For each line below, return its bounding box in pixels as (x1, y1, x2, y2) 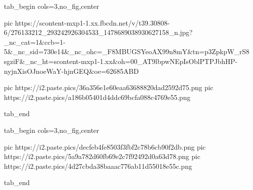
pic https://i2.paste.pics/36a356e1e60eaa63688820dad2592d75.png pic (4, 82, 214, 93)
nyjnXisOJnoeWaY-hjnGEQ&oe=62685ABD (4, 65, 139, 76)
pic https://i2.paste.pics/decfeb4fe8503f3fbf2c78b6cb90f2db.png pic (4, 141, 206, 152)
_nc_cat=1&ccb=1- (4, 36, 66, 47)
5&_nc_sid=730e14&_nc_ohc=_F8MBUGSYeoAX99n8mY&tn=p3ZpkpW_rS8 (4, 46, 250, 57)
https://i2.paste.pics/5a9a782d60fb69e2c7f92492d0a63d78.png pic (4, 151, 200, 161)
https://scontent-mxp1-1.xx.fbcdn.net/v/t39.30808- (15, 17, 170, 28)
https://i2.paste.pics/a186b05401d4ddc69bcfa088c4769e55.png (4, 92, 191, 102)
